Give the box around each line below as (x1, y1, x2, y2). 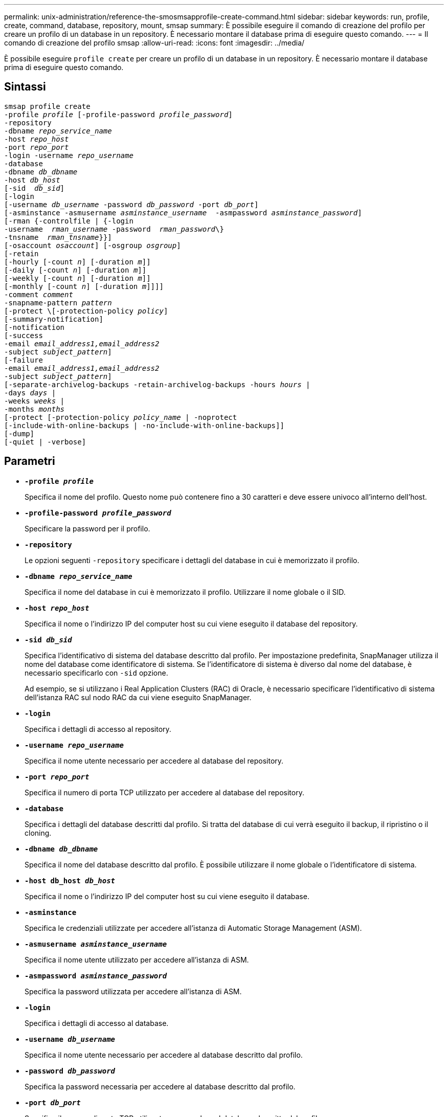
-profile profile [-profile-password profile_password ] (4, 110, 233, 119)
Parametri (4, 455, 55, 468)
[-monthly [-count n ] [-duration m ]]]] (4, 282, 164, 291)
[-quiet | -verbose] (4, 437, 86, 446)
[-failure (4, 355, 43, 364)
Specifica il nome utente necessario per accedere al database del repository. (25, 756, 284, 765)
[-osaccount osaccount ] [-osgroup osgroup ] (4, 241, 181, 250)
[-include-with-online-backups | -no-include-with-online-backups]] (4, 421, 284, 430)
